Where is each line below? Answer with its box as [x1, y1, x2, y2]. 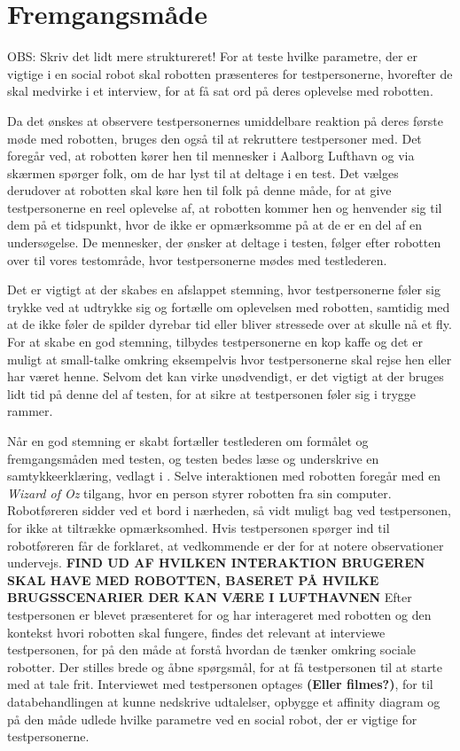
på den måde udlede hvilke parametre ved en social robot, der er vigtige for [7, 709, 417, 728]
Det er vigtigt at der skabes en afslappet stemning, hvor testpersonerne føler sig [7, 280, 441, 299]
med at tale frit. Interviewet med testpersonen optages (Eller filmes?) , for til [7, 675, 433, 693]
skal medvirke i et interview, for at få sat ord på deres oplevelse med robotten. [7, 82, 433, 100]
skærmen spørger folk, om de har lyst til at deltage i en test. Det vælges [7, 163, 399, 182]
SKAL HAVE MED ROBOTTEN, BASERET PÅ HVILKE [7, 570, 379, 589]
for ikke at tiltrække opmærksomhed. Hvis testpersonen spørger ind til [7, 518, 390, 536]
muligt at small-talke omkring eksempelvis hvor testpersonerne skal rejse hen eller [7, 349, 452, 368]
